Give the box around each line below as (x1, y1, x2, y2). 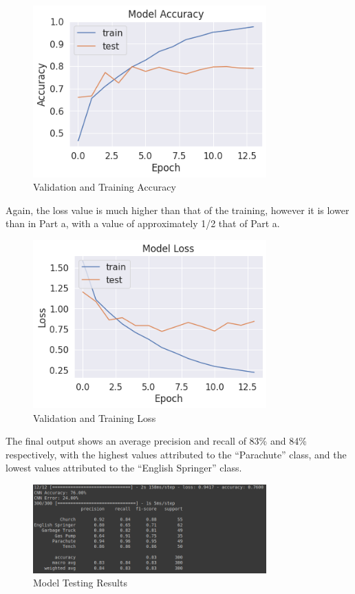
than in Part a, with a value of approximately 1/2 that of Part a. (6, 216, 280, 231)
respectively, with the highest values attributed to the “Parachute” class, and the (6, 447, 347, 461)
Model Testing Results (33, 575, 127, 590)
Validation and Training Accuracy (33, 180, 176, 194)
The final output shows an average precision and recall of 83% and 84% (6, 434, 307, 448)
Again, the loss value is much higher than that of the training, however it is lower (6, 202, 349, 217)
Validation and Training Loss (33, 410, 156, 425)
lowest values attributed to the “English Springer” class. (6, 460, 242, 475)
